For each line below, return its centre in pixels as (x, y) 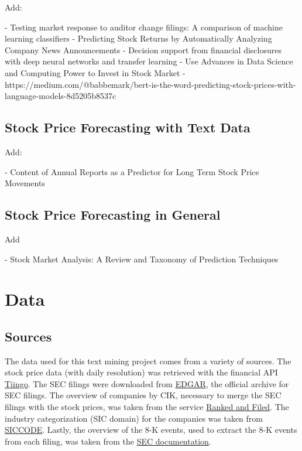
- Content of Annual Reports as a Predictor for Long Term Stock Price (132, 171)
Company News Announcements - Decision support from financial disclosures (143, 49)
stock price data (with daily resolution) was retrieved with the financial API (141, 372)
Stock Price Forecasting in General (113, 215)
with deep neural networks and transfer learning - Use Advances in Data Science (149, 61)
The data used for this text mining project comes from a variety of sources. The (148, 361)
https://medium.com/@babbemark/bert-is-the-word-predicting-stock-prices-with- (150, 84)
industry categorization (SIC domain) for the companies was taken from (134, 418)
